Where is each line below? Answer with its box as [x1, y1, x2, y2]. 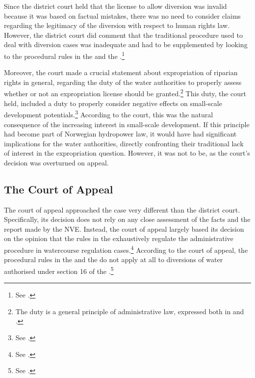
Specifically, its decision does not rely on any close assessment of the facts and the [4, 214, 251, 224]
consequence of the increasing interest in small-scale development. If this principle [4, 119, 250, 129]
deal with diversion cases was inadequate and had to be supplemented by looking [4, 39, 248, 50]
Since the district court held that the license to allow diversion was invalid [4, 1, 227, 11]
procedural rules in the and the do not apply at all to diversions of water [4, 254, 223, 265]
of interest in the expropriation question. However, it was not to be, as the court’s [4, 148, 250, 158]
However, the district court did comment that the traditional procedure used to [4, 29, 243, 40]
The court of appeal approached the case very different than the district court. [4, 204, 240, 215]
